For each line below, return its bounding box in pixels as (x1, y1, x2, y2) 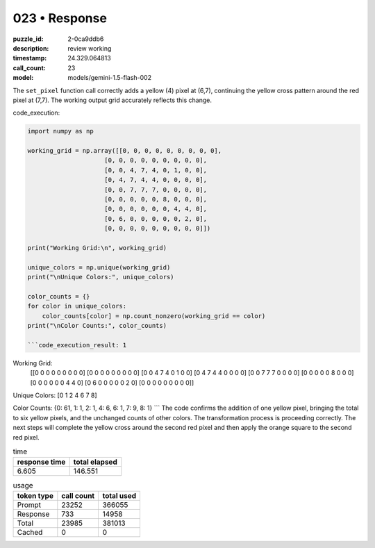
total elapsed (73, 457, 117, 467)
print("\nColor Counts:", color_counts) (27, 322, 167, 330)
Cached (17, 527, 43, 537)
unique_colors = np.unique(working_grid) (27, 263, 171, 271)
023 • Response (12, 10, 108, 26)
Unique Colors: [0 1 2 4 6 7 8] (12, 391, 97, 399)
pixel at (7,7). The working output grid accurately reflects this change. (12, 96, 212, 104)
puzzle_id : (12, 35, 44, 43)
